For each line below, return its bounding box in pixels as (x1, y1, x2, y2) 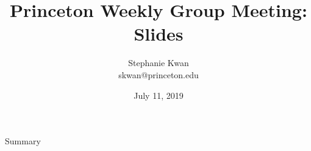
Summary (5, 135, 41, 147)
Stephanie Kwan (128, 56, 189, 69)
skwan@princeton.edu (118, 68, 199, 81)
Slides (134, 21, 184, 46)
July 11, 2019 (134, 89, 184, 101)
